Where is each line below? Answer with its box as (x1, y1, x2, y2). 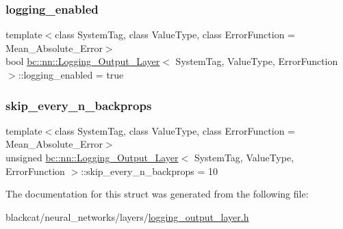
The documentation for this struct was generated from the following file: (5, 187, 309, 201)
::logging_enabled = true (18, 68, 124, 81)
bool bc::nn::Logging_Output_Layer (5, 54, 160, 68)
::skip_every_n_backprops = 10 (81, 163, 218, 178)
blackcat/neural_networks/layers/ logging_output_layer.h (5, 209, 249, 224)
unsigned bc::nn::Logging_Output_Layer (5, 150, 179, 164)
